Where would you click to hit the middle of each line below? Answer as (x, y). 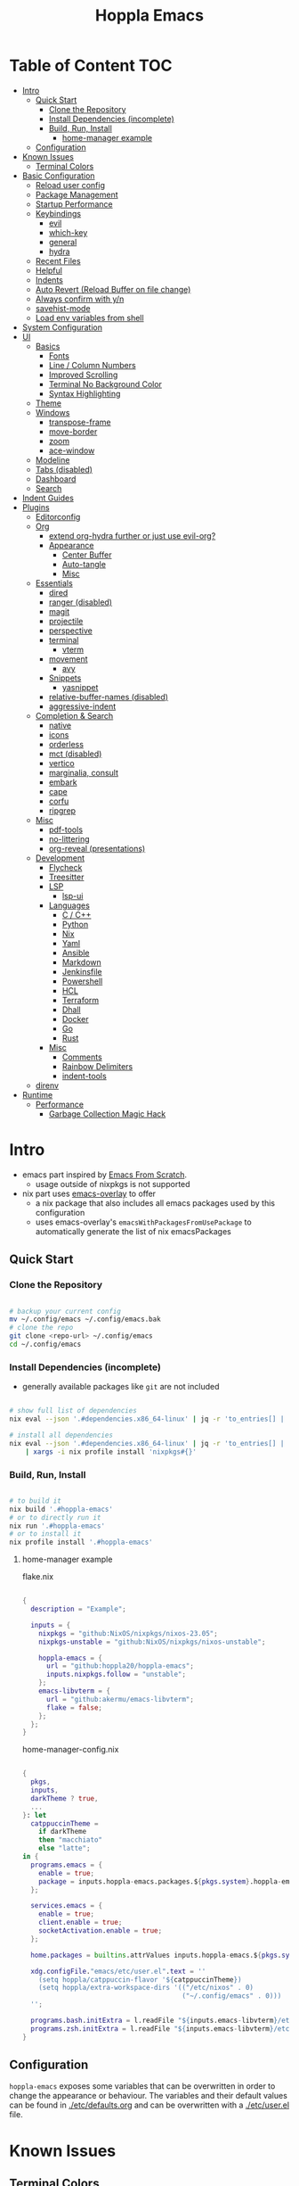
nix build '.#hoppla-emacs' (61, 1509)
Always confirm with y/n (80, 299)
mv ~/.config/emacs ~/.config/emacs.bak (85, 1320)
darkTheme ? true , (65, 1798)
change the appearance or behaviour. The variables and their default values (148, 2096)
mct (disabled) (75, 754)
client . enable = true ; (81, 1923)
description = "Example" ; (78, 1609)
